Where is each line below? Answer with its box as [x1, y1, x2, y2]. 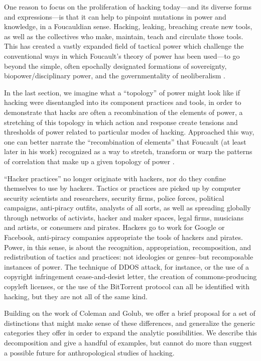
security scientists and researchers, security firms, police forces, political [4, 192, 224, 203]
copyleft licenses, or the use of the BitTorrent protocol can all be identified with [4, 281, 250, 292]
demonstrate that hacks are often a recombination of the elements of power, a [4, 106, 243, 117]
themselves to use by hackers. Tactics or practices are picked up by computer [4, 183, 241, 193]
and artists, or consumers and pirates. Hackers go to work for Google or [4, 222, 225, 232]
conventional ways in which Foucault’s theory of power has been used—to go [4, 50, 240, 61]
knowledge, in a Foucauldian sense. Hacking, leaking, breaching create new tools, [4, 21, 252, 32]
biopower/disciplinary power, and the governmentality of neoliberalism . [4, 70, 226, 81]
